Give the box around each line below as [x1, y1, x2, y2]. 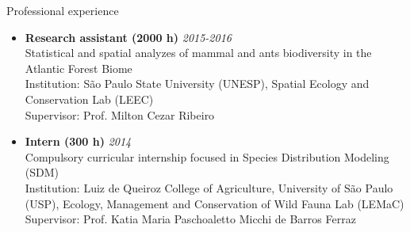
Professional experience [6, 2, 119, 18]
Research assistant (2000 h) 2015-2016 [25, 29, 232, 45]
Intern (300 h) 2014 [25, 133, 132, 150]
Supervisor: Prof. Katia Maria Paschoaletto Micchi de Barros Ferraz [25, 211, 356, 227]
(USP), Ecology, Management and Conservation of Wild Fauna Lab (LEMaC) [25, 195, 404, 211]
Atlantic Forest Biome [25, 59, 132, 76]
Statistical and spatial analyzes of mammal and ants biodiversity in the [25, 44, 372, 61]
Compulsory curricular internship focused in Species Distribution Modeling [25, 148, 389, 165]
